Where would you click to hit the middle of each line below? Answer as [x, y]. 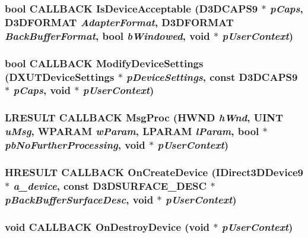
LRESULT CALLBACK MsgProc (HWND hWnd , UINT [144, 118]
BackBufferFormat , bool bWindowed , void [107, 35]
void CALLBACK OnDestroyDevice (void [107, 226]
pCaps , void [42, 90]
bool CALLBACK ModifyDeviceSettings [104, 63]
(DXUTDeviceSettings [60, 76]
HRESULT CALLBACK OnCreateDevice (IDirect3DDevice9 [154, 172]
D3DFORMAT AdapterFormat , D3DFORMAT [119, 22]
